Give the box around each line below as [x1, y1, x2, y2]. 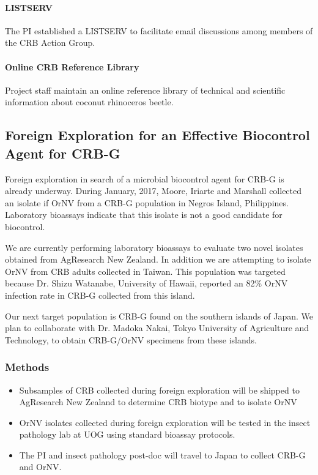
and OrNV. [19, 460, 62, 473]
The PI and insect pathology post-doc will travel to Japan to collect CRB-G [19, 448, 306, 461]
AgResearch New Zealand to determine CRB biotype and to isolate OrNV [19, 395, 297, 408]
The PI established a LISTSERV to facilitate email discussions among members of [5, 24, 313, 37]
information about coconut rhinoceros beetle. [5, 95, 174, 108]
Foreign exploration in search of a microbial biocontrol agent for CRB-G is [5, 172, 284, 185]
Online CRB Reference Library [5, 60, 139, 73]
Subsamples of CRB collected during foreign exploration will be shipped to [19, 383, 300, 396]
